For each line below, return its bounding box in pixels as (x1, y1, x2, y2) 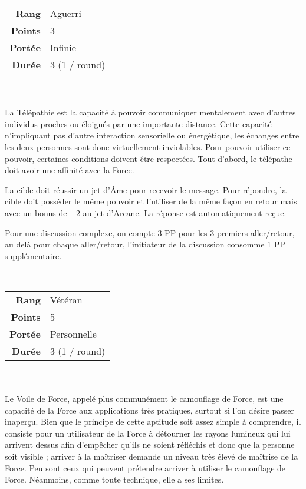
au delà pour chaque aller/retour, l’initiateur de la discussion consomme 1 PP (5, 238, 285, 250)
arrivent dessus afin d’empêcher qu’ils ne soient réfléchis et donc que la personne (5, 438, 295, 451)
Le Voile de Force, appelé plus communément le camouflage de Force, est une (5, 392, 284, 405)
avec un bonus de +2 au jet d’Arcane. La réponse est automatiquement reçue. (5, 206, 287, 219)
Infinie (50, 41, 76, 54)
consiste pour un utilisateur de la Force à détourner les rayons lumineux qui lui (5, 427, 291, 439)
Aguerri (50, 6, 81, 20)
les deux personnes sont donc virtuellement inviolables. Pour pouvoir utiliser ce (5, 140, 291, 153)
